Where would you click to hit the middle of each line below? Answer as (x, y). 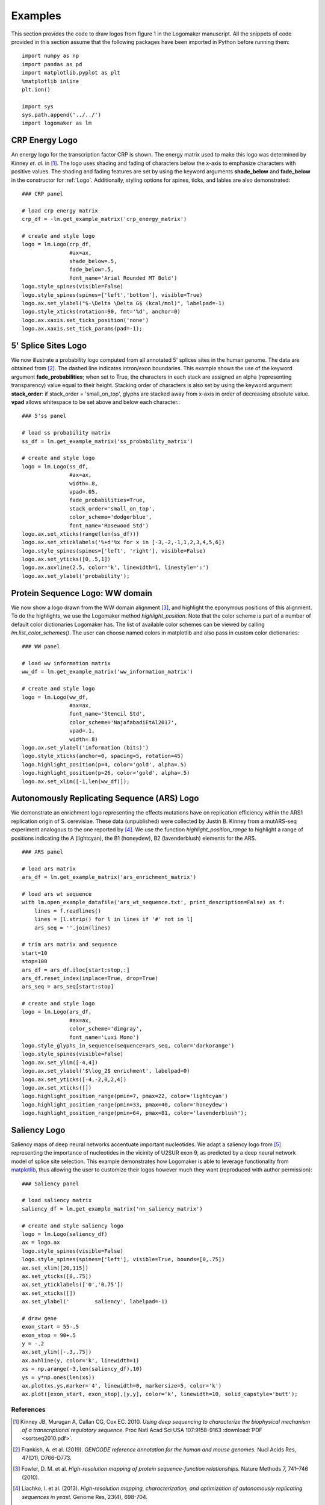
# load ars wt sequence (57, 894)
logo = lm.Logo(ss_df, (55, 466)
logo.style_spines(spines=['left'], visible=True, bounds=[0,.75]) (123, 1259)
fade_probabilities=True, (107, 500)
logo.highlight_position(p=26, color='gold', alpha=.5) (106, 773)
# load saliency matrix (57, 1200)
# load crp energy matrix (60, 210)
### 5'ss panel (44, 416)
